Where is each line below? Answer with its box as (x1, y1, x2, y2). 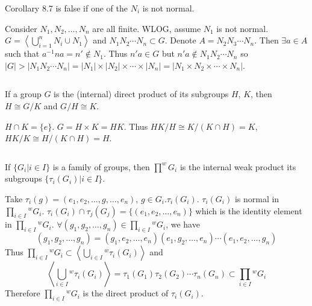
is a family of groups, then (52, 160, 150, 173)
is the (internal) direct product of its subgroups (54, 88, 229, 100)
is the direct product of (83, 287, 169, 299)
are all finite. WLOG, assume (92, 22, 201, 34)
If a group (5, 88, 42, 100)
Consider (5, 22, 37, 34)
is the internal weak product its (179, 160, 296, 173)
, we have (166, 218, 200, 231)
